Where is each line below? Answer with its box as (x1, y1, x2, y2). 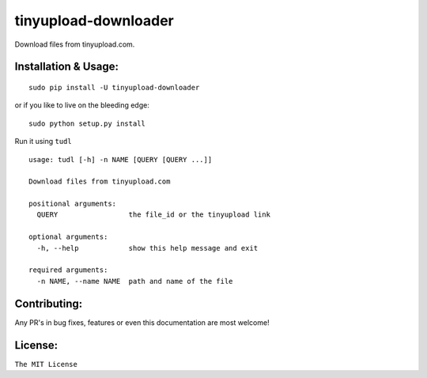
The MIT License (14, 360, 78, 369)
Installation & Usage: (14, 60, 119, 74)
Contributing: (14, 297, 83, 310)
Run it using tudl (14, 137, 72, 146)
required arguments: (28, 266, 108, 274)
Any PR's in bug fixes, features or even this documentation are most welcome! (14, 317, 270, 327)
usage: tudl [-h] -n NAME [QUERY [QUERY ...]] (28, 155, 213, 164)
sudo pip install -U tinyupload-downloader (28, 83, 200, 92)
